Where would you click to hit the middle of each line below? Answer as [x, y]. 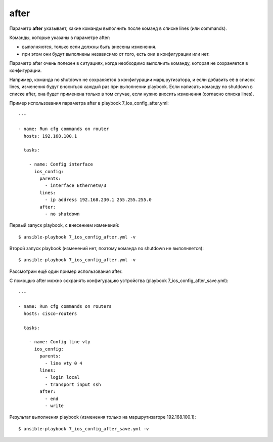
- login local [62, 377]
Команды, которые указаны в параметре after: [60, 37]
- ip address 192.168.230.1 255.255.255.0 [98, 200]
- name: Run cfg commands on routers [65, 307]
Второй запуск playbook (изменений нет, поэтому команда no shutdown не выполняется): [107, 249]
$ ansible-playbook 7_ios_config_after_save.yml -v [84, 429]
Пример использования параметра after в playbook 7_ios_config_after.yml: [89, 103]
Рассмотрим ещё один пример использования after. [66, 271]
